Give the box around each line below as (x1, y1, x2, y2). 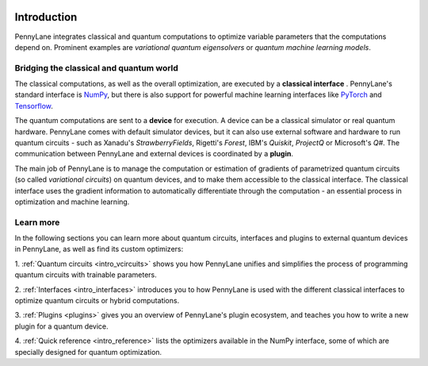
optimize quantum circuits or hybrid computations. (14, 296, 180, 306)
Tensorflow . (14, 101, 53, 110)
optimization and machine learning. (14, 197, 130, 206)
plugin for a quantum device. (14, 322, 109, 331)
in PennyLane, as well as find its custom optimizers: (14, 245, 184, 254)
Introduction (14, 10, 78, 24)
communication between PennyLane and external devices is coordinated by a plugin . (14, 149, 293, 159)
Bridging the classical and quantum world (14, 62, 178, 73)
